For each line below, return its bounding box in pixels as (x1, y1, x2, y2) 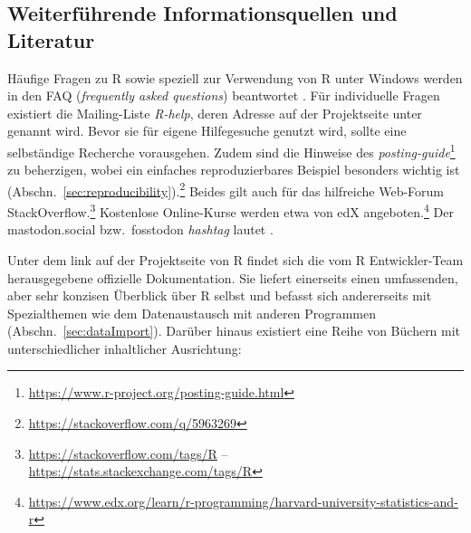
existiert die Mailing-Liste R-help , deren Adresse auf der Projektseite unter (7, 103, 422, 122)
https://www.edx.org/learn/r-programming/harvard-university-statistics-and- (28, 491, 458, 510)
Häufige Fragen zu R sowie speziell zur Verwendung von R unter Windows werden (7, 68, 463, 87)
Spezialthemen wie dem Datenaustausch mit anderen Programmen (7, 303, 377, 322)
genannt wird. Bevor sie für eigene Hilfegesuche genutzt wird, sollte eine (7, 121, 407, 140)
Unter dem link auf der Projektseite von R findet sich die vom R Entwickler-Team (7, 250, 464, 269)
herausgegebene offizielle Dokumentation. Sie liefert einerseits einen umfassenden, (7, 268, 458, 287)
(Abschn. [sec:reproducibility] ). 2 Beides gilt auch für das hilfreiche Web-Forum (7, 178, 445, 200)
